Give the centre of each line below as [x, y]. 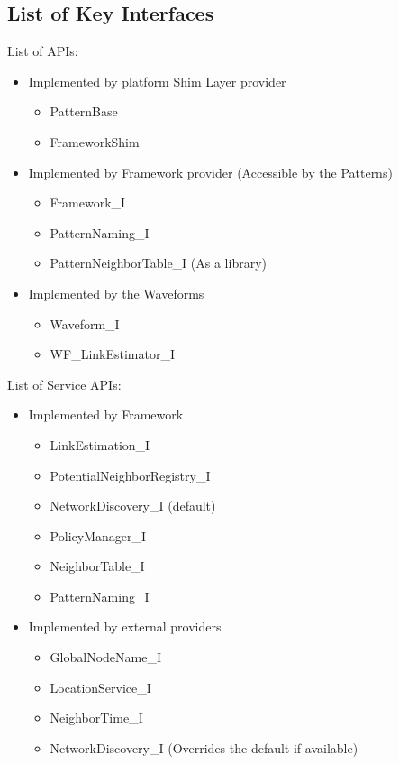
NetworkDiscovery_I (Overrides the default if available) [204, 747]
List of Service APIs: [64, 384]
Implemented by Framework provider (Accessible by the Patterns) [210, 172]
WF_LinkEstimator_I [112, 354]
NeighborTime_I [96, 718]
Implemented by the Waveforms [116, 293]
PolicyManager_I [98, 535]
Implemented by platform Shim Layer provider [157, 81]
